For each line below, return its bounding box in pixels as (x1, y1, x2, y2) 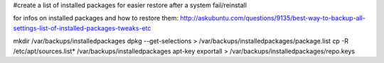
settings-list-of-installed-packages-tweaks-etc (13, 23, 151, 32)
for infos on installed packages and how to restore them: (13, 14, 179, 23)
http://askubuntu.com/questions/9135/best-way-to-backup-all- (180, 14, 366, 23)
